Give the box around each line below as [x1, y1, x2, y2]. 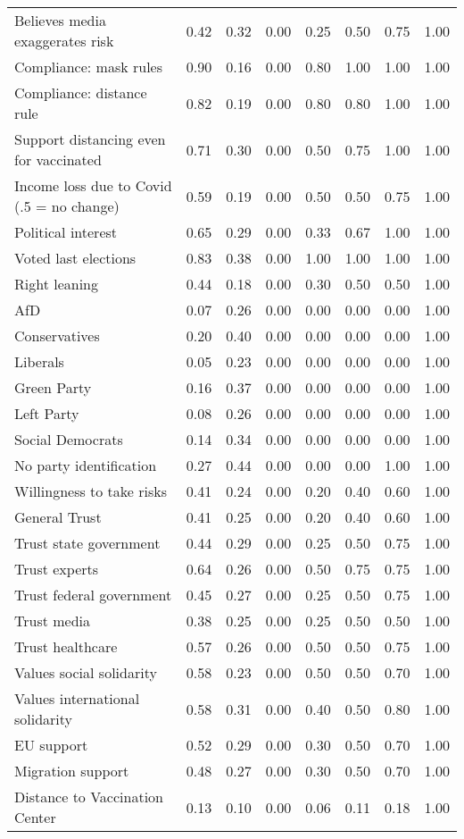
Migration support [14, 760, 129, 781]
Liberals [14, 351, 64, 372]
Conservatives [14, 325, 100, 346]
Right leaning [14, 273, 99, 294]
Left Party [14, 403, 79, 424]
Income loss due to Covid [14, 175, 172, 196]
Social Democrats [14, 429, 123, 449]
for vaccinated [14, 149, 102, 170]
